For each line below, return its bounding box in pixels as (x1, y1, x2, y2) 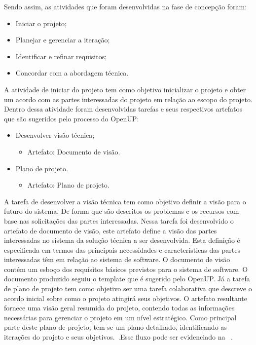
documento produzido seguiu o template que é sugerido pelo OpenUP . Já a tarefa (4, 273, 250, 284)
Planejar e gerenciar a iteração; (15, 35, 110, 45)
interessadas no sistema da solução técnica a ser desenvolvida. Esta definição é (4, 235, 240, 245)
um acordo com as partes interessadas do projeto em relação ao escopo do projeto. (4, 94, 253, 104)
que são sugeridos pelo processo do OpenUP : (4, 113, 139, 123)
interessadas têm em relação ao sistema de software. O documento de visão (4, 254, 230, 265)
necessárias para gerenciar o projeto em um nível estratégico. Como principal (4, 312, 237, 322)
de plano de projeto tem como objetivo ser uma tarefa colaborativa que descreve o (4, 283, 252, 294)
